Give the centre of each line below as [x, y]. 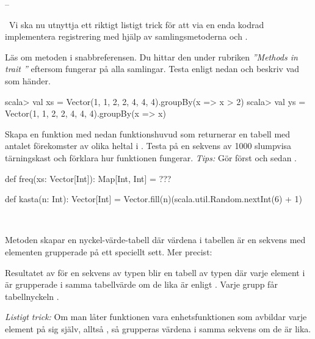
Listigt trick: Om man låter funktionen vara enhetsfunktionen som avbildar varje [156, 317]
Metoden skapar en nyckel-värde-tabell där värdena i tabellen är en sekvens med [155, 240]
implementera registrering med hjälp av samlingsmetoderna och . [126, 36]
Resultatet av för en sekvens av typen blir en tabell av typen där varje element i [155, 272]
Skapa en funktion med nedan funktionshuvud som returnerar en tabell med [148, 133]
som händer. [28, 80]
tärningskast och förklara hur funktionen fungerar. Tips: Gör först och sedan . [151, 157]
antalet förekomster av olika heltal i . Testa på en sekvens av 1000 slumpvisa [148, 146]
